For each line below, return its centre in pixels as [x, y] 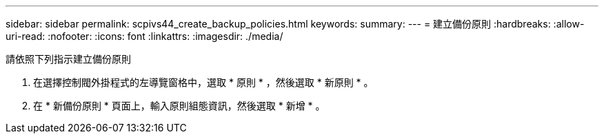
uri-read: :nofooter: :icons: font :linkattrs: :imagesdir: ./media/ [144, 36]
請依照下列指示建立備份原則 [68, 59]
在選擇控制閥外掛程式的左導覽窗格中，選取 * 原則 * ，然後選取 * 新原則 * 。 [203, 82]
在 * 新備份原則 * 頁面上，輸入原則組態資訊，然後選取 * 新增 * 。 [179, 106]
